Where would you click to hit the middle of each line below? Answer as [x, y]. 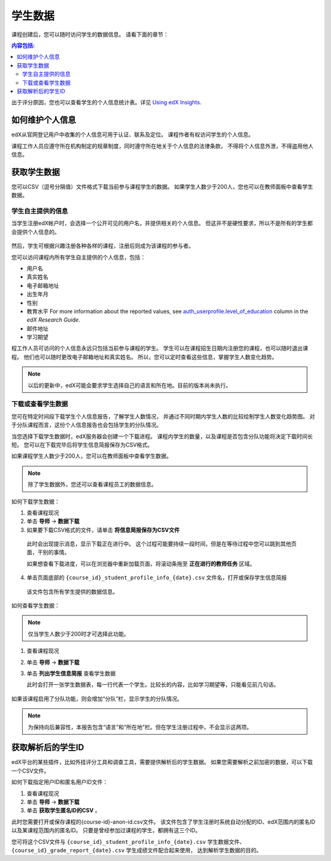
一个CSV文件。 [30, 771]
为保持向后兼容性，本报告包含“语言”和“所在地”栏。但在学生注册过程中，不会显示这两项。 [140, 727]
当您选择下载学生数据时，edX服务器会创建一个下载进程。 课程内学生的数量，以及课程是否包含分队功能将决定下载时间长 [162, 436]
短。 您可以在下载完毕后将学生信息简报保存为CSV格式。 [82, 444]
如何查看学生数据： [36, 606]
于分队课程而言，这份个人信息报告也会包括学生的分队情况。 [86, 425]
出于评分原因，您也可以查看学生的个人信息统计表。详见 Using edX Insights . [106, 102]
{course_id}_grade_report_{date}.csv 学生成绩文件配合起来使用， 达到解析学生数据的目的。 [136, 850]
